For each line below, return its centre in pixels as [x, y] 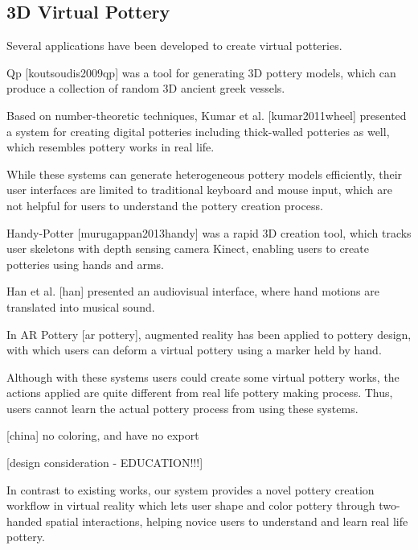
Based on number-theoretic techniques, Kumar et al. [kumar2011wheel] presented [207, 115]
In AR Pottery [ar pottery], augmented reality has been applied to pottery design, [209, 334]
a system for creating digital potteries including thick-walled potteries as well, [198, 131]
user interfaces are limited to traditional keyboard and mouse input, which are [199, 190]
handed [25, 521]
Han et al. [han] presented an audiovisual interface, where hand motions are [193, 291]
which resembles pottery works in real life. [111, 147]
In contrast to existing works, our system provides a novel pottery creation [191, 489]
